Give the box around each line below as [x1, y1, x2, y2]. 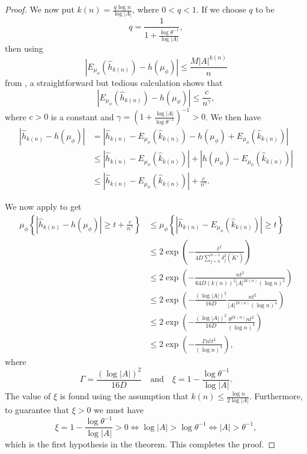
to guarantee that [5, 403, 69, 416]
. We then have [205, 110, 261, 122]
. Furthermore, [249, 390, 303, 402]
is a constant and [50, 110, 114, 122]
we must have [94, 403, 144, 416]
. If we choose [196, 3, 246, 15]
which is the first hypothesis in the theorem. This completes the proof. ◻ [5, 437, 276, 450]
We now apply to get [5, 200, 82, 213]
